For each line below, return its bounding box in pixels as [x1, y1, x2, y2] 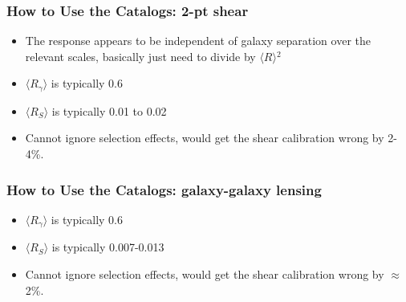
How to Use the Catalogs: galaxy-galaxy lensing [6, 179, 322, 199]
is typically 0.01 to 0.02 [51, 102, 167, 119]
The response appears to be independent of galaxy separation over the [25, 32, 371, 49]
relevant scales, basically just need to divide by [25, 47, 256, 64]
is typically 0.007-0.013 [51, 239, 164, 255]
